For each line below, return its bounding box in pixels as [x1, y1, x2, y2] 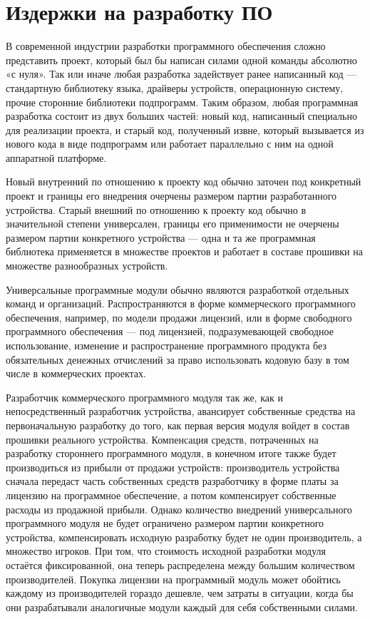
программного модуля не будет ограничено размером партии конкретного [6, 516, 324, 531]
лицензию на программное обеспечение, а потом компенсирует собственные [6, 487, 336, 502]
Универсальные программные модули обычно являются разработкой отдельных [6, 282, 349, 297]
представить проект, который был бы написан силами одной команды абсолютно [6, 52, 357, 67]
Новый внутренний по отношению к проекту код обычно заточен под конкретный [6, 174, 361, 189]
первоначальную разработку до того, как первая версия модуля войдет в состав [6, 417, 350, 432]
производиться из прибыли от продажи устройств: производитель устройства [6, 459, 340, 474]
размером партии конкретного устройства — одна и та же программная [6, 230, 316, 245]
